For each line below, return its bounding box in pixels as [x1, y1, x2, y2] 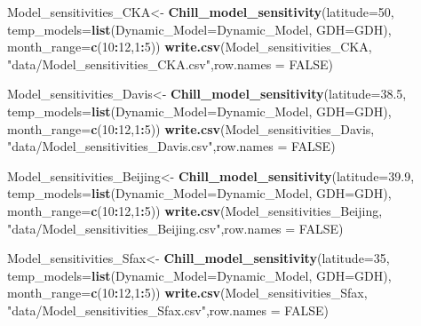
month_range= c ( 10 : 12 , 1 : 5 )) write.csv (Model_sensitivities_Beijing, [7, 201, 383, 219]
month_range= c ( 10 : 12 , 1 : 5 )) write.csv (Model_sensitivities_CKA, [7, 37, 372, 56]
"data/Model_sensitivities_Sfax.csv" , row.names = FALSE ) [7, 300, 329, 319]
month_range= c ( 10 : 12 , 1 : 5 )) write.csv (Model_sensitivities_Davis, [7, 119, 375, 138]
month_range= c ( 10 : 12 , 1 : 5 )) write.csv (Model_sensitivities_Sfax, [7, 283, 368, 302]
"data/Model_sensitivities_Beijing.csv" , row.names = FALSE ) [7, 219, 344, 237]
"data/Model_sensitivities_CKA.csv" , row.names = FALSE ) [7, 54, 333, 73]
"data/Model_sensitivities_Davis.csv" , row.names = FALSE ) [7, 137, 336, 155]
